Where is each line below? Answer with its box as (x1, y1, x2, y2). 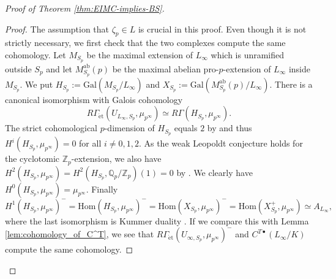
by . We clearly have (176, 166, 253, 178)
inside (288, 62, 310, 75)
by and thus (207, 121, 252, 134)
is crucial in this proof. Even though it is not (138, 22, 307, 35)
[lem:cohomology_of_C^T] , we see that (5, 227, 154, 240)
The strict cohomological (5, 121, 97, 134)
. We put (20, 77, 53, 90)
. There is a (269, 77, 313, 90)
